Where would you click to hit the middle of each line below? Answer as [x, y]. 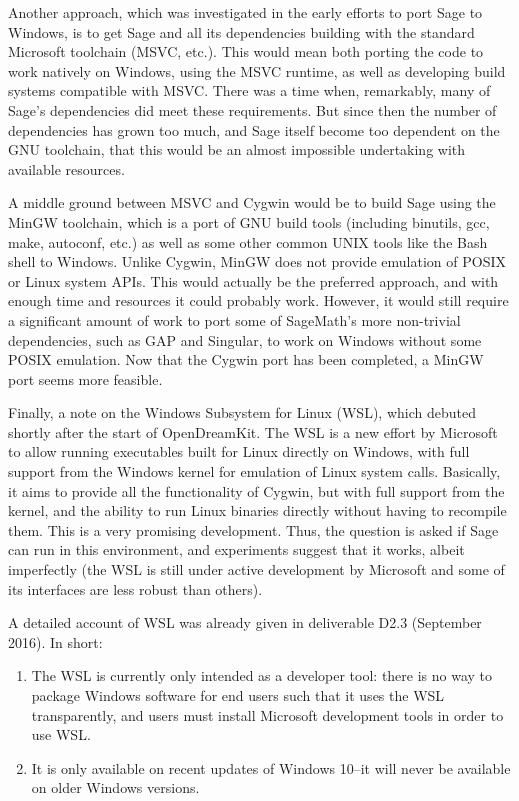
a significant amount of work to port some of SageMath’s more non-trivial [234, 319]
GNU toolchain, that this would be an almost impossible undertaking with [237, 149]
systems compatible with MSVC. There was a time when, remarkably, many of [249, 90]
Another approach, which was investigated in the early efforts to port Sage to [245, 12]
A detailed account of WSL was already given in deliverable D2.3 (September [245, 622]
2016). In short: [55, 641]
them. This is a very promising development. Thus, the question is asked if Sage [253, 529]
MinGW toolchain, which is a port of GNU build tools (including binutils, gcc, [249, 221]
